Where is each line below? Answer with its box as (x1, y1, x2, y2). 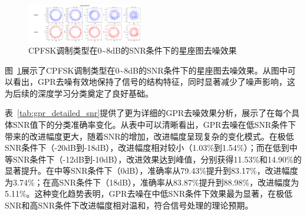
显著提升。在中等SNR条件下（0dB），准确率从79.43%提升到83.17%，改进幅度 (5, 164, 298, 177)
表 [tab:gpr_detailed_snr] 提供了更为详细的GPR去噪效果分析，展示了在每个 (5, 107, 292, 119)
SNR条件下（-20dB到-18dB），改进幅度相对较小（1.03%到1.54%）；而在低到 (5, 141, 289, 154)
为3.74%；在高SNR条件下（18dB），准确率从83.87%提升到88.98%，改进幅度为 (5, 176, 299, 188)
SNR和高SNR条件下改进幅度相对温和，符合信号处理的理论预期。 (5, 199, 254, 211)
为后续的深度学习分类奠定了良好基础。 (5, 87, 153, 99)
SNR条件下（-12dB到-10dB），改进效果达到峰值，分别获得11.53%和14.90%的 (12, 153, 302, 165)
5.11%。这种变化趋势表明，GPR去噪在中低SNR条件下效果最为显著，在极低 (5, 187, 292, 200)
